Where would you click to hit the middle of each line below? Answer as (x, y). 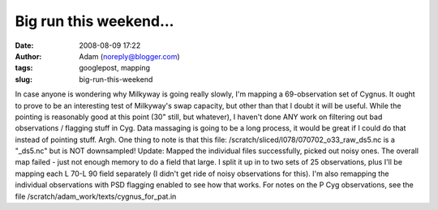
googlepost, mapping (114, 68)
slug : (24, 79)
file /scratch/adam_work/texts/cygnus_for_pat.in (96, 196)
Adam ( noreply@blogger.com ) (129, 56)
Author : (28, 56)
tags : (24, 68)
